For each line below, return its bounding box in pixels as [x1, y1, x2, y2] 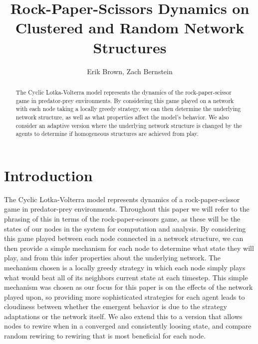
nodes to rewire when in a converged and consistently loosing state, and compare [4, 321, 252, 331]
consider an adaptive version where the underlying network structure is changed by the [15, 121, 242, 129]
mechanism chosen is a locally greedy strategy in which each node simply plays [4, 262, 246, 272]
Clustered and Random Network [15, 17, 245, 38]
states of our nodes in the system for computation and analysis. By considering [4, 223, 246, 233]
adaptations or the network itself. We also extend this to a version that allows [4, 311, 243, 321]
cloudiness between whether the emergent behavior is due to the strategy [4, 301, 227, 312]
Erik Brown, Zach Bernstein [87, 66, 173, 76]
